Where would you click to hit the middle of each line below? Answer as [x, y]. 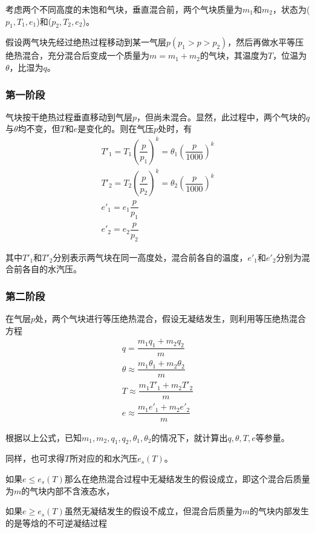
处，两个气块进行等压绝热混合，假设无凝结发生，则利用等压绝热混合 [171, 319]
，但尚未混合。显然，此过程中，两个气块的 [222, 116]
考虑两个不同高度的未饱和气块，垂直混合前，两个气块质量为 [124, 9]
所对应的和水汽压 [104, 458]
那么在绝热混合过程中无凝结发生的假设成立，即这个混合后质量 [187, 478]
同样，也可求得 [35, 458]
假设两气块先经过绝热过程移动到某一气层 [86, 42]
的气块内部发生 [280, 511]
